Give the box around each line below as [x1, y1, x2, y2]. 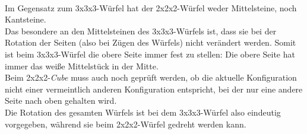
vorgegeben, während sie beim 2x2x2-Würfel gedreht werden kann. [5, 117, 246, 130]
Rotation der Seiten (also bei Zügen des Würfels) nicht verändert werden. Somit [5, 36, 296, 49]
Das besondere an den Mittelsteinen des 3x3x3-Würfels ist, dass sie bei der [5, 24, 277, 37]
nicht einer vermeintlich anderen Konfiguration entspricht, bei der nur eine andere [5, 82, 303, 95]
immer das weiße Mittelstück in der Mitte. [5, 59, 159, 72]
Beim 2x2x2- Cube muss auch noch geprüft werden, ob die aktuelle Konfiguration [5, 71, 297, 84]
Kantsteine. [5, 13, 46, 25]
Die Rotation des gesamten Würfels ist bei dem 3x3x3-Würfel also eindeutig [5, 106, 281, 118]
